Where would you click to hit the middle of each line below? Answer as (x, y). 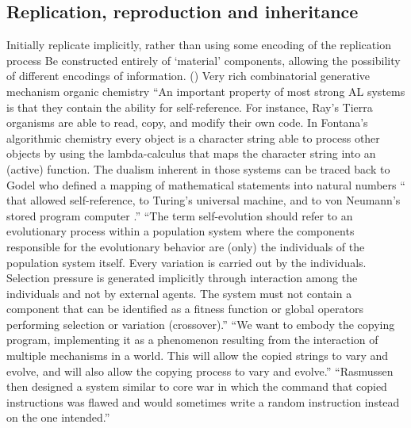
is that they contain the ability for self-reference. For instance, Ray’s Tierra (190, 107)
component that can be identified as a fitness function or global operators (185, 309)
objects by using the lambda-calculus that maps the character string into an (191, 153)
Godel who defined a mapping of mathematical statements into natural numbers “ (206, 184)
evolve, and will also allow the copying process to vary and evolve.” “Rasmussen (200, 371)
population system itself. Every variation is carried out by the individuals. (186, 262)
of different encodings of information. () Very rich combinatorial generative (188, 76)
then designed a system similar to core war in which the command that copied (197, 386)
